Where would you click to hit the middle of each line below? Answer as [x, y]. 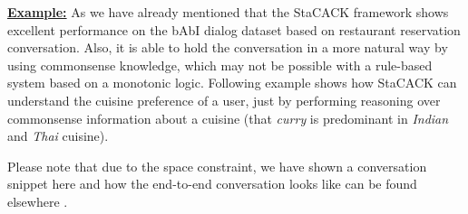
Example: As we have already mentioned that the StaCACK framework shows [228, 12]
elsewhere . [38, 201]
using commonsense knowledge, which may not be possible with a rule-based [220, 65]
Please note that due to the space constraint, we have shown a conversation [217, 166]
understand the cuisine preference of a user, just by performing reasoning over [224, 100]
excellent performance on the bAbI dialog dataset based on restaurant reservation [234, 29]
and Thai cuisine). [58, 136]
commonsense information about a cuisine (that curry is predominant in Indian [228, 118]
